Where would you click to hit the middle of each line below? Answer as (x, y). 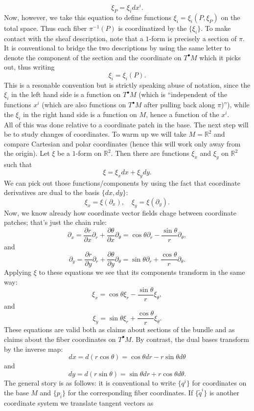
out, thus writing (29, 67)
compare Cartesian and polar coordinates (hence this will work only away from (122, 143)
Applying (18, 272)
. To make (216, 28)
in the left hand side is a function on (66, 94)
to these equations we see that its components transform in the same (142, 272)
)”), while (235, 105)
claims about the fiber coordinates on (60, 339)
